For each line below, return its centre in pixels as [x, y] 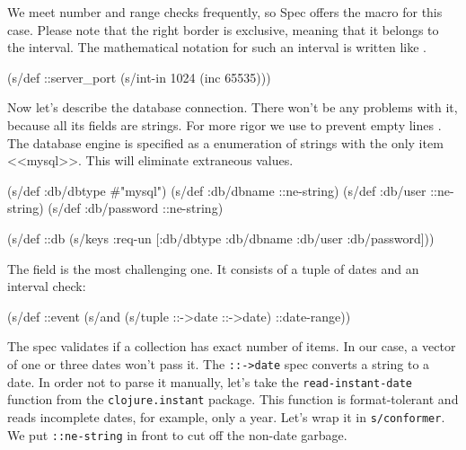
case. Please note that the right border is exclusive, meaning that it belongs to [223, 29]
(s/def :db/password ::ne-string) [136, 208]
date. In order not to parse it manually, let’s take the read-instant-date [210, 381]
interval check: [47, 286]
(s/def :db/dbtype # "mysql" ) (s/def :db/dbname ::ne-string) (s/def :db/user [217, 190]
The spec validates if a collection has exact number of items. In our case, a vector [232, 346]
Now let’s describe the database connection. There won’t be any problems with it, [233, 107]
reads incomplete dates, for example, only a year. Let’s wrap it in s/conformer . [226, 416]
